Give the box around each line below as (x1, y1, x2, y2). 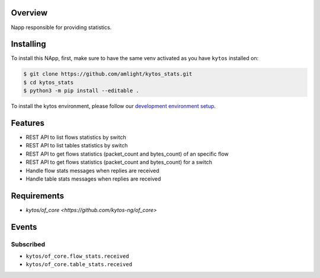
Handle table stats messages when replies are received (25, 175, 161, 182)
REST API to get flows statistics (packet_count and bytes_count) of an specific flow (25, 150, 229, 157)
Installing (11, 39, 47, 49)
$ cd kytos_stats (23, 79, 74, 86)
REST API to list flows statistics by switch (25, 134, 127, 141)
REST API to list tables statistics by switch (25, 142, 128, 149)
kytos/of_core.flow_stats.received (25, 253, 130, 260)
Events (11, 222, 37, 232)
